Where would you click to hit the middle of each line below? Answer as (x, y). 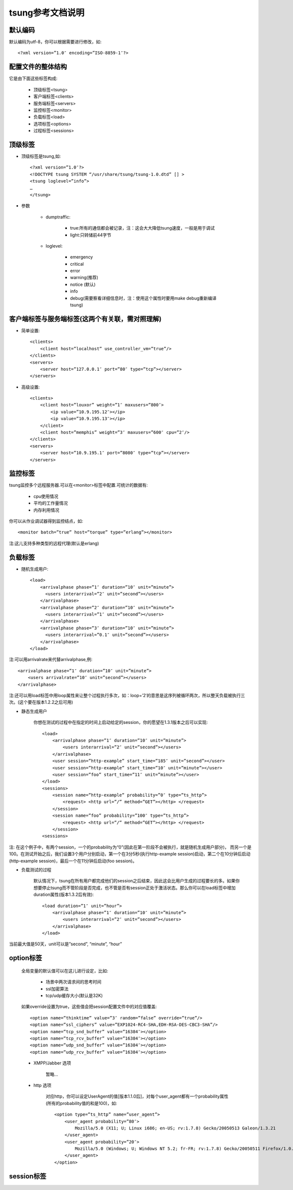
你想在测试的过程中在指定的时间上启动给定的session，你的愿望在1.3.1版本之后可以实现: (121, 722)
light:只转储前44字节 (91, 235)
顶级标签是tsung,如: (41, 156)
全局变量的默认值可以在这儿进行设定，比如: (65, 971)
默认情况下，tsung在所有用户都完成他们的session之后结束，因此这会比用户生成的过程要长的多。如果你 (137, 881)
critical (77, 264)
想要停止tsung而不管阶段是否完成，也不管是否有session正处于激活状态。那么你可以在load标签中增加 (135, 888)
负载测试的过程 (36, 870)
